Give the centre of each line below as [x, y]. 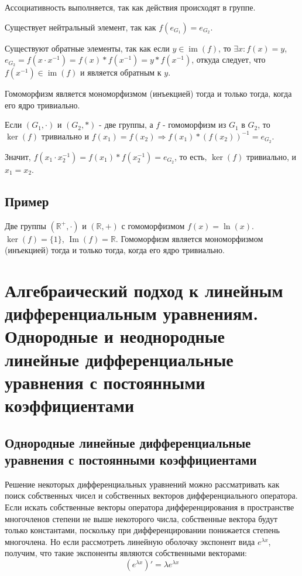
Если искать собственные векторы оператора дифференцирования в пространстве [150, 507]
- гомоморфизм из [194, 125]
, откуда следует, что [229, 59]
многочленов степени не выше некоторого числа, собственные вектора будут [141, 518]
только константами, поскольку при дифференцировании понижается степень [142, 530]
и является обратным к [121, 72]
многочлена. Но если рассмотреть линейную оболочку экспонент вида [130, 541]
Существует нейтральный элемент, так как [80, 27]
